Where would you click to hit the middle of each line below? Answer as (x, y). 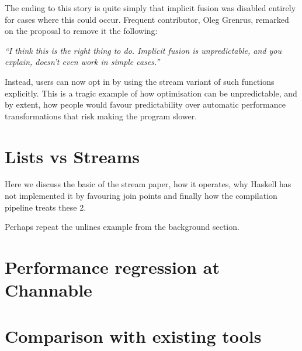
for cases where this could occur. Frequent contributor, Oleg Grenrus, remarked (147, 19)
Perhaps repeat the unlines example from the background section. (122, 227)
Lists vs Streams (72, 156)
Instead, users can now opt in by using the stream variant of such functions (140, 81)
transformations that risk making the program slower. (101, 116)
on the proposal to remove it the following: (81, 31)
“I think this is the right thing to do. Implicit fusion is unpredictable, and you (143, 50)
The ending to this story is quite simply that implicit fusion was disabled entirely (150, 8)
